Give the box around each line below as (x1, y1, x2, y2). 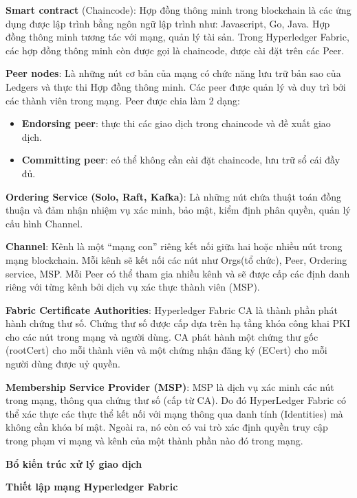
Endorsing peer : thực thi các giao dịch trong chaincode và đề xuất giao (21, 116, 331, 131)
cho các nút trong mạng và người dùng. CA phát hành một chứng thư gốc (6, 329, 318, 343)
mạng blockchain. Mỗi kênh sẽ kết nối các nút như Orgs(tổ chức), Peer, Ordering (6, 252, 347, 267)
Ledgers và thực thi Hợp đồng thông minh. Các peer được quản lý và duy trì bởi (6, 79, 346, 93)
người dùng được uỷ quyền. (6, 356, 120, 371)
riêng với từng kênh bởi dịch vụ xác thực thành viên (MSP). (6, 280, 260, 294)
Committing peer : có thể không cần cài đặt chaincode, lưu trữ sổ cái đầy (21, 152, 340, 167)
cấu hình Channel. (6, 216, 83, 230)
